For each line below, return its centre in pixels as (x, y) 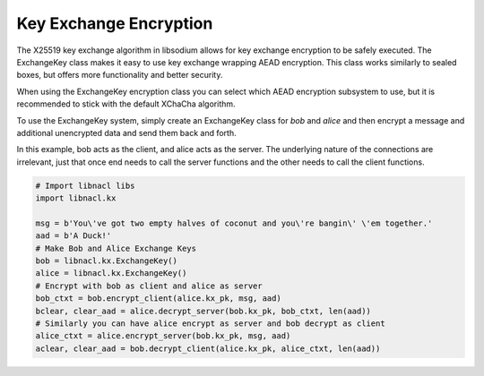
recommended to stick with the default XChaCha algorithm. (126, 104)
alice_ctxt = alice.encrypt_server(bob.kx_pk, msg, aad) (163, 336)
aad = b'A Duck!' (73, 236)
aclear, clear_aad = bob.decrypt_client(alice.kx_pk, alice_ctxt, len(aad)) (208, 348)
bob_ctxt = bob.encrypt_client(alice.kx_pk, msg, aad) (158, 299)
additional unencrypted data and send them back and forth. (126, 132)
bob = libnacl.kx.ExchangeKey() (107, 261)
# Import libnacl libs (85, 185)
